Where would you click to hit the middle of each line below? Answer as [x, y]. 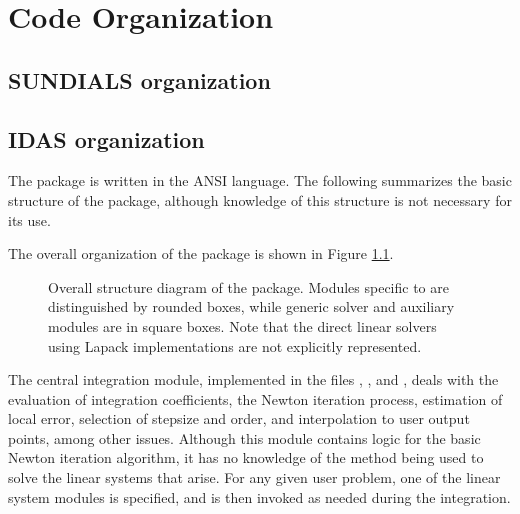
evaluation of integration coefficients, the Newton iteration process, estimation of [255, 398]
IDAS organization [106, 138]
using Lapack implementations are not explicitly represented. [235, 345]
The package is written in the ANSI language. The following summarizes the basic [260, 180]
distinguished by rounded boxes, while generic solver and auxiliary [251, 306]
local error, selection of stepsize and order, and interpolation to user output [239, 418]
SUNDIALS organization [139, 79]
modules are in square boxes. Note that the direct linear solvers [242, 325]
